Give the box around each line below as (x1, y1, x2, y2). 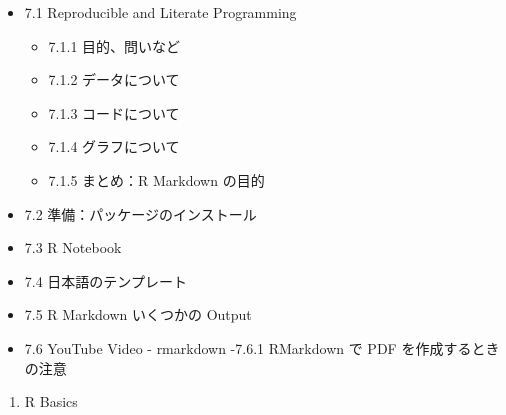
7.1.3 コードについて (48, 102, 180, 123)
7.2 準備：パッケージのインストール (24, 203, 257, 224)
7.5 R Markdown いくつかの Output (24, 304, 252, 325)
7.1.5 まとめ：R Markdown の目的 (48, 169, 265, 190)
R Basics (24, 391, 78, 412)
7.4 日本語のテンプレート (24, 270, 187, 291)
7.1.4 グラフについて (48, 136, 180, 157)
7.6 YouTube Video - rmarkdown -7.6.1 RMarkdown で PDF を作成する (24, 337, 472, 358)
